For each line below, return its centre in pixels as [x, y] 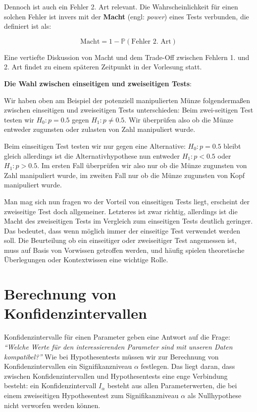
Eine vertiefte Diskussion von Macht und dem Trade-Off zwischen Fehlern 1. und [127, 57]
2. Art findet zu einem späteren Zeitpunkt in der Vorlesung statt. [103, 67]
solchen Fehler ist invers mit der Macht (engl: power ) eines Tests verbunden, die [127, 16]
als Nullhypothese [214, 395]
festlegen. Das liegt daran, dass [188, 366]
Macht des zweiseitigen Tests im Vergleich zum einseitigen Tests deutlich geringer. [128, 221]
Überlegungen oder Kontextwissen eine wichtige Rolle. [86, 260]
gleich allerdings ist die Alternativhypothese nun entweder [92, 155]
